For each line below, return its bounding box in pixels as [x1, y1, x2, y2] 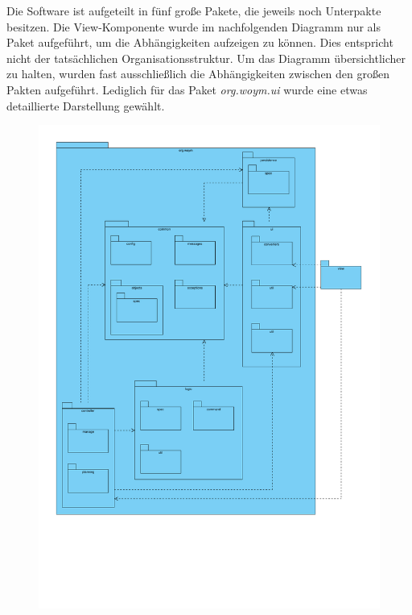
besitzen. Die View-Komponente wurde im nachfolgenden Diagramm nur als [6, 18, 381, 35]
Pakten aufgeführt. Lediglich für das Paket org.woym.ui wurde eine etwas [6, 81, 368, 98]
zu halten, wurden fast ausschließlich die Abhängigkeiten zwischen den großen [6, 65, 389, 82]
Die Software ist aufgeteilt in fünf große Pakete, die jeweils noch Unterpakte [6, 2, 381, 19]
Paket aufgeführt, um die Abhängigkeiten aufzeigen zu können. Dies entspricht [6, 34, 393, 51]
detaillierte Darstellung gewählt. [6, 97, 165, 114]
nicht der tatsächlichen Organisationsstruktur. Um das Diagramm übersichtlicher [6, 49, 406, 66]
